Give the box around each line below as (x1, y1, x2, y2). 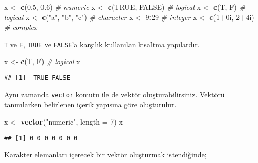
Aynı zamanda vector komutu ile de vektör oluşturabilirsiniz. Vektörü (4, 89, 225, 99)
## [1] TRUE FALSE (4, 74, 70, 82)
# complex (4, 22, 37, 32)
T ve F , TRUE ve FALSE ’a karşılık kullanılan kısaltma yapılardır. (4, 38, 200, 49)
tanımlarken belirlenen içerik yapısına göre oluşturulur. (4, 99, 177, 110)
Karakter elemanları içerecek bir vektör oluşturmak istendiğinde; (4, 149, 207, 160)
